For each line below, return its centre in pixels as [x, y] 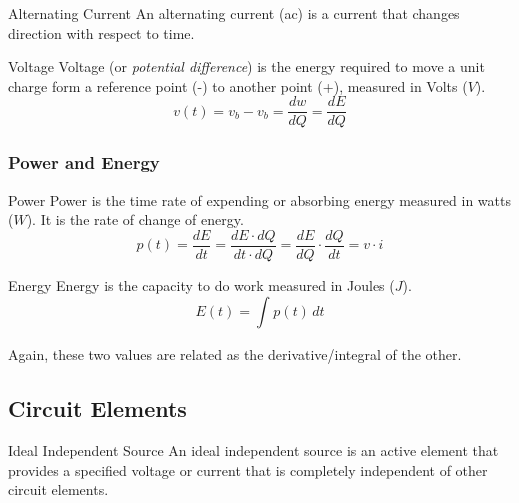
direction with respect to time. [101, 32]
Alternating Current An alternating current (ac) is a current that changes [234, 13]
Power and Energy [84, 162]
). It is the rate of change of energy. [135, 219]
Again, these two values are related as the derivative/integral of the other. [235, 354]
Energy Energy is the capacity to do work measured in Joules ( [201, 284]
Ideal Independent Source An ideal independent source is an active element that [253, 450]
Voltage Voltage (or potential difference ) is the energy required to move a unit [246, 66]
